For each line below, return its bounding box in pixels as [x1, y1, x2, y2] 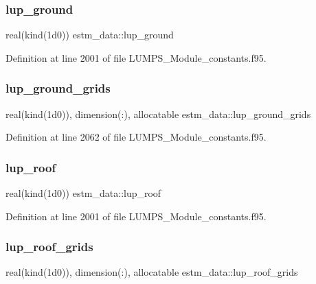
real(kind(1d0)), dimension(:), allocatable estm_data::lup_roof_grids [5, 265, 298, 279]
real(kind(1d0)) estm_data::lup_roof [5, 186, 161, 200]
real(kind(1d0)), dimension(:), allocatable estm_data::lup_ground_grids [5, 106, 311, 121]
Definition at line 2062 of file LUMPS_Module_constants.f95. [5, 130, 267, 144]
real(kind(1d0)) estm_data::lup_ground [5, 27, 174, 42]
